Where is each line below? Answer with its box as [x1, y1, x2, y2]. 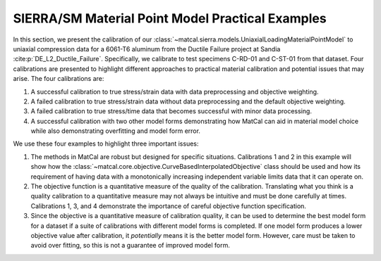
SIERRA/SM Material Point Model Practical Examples [13, 11, 327, 26]
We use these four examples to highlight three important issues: [13, 139, 199, 148]
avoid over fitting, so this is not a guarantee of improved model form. [30, 241, 231, 250]
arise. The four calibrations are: [13, 75, 104, 83]
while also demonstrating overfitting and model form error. [30, 127, 201, 135]
